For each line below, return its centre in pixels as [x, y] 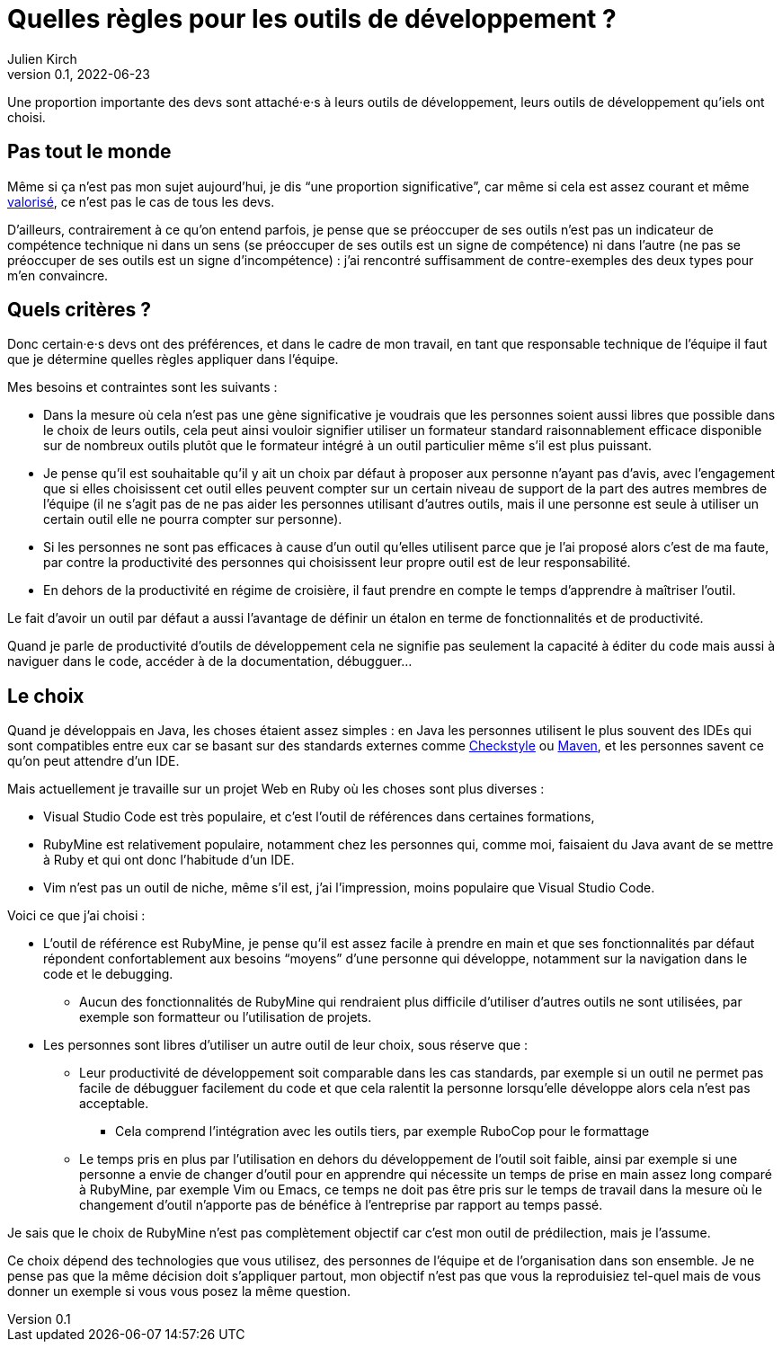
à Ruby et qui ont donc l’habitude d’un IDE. [169, 860]
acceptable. [114, 1104]
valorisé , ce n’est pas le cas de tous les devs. [141, 201]
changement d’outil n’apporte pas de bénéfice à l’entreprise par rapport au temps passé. [341, 1205]
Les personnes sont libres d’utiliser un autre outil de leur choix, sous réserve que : [286, 1045]
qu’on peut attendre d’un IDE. [93, 761]
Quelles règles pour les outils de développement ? [312, 19]
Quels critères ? [80, 310]
